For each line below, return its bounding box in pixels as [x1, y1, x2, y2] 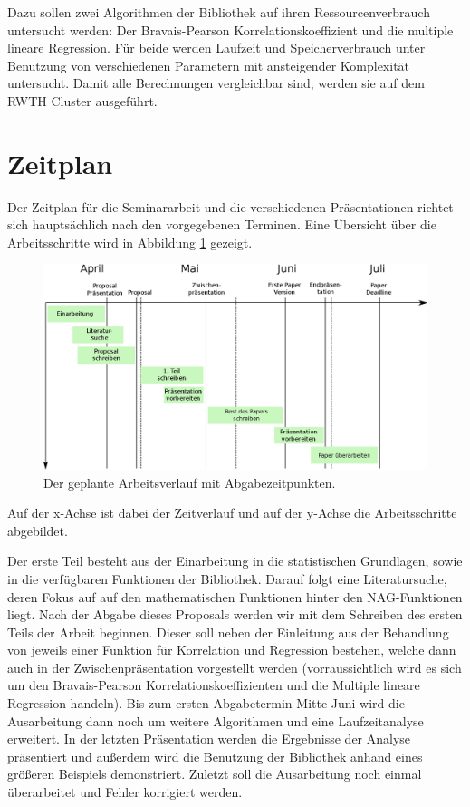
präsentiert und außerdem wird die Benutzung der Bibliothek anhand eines [7, 746, 423, 765]
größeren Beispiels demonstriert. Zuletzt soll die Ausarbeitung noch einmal [7, 764, 422, 783]
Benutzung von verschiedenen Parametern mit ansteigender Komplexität [7, 55, 410, 74]
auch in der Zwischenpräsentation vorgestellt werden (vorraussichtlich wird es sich [7, 657, 462, 676]
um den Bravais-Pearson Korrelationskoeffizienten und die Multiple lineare [7, 676, 420, 695]
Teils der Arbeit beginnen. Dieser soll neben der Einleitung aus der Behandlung [7, 622, 449, 641]
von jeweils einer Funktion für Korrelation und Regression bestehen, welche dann [7, 640, 456, 659]
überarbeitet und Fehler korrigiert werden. [7, 783, 243, 802]
